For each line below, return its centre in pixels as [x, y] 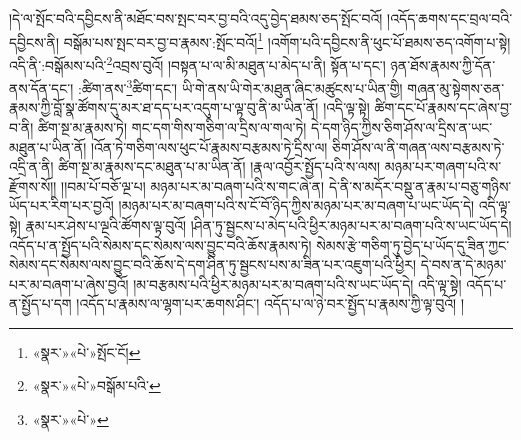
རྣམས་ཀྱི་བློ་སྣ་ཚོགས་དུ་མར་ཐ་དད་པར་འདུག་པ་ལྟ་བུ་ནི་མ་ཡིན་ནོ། [164, 107]
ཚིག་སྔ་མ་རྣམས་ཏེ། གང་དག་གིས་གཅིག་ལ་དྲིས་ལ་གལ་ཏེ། [172, 126]
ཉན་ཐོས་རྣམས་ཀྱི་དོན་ [443, 64]
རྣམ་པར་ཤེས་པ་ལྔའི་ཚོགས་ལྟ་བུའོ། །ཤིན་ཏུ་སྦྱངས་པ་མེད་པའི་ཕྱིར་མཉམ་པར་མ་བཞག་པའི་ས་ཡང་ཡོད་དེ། [268, 224]
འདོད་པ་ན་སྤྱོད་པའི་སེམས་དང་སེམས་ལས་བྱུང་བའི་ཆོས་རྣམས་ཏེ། [160, 244]
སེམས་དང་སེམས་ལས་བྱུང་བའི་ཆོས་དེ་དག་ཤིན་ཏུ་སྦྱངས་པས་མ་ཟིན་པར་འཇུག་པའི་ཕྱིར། [213, 264]
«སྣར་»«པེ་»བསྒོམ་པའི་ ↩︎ [96, 385]
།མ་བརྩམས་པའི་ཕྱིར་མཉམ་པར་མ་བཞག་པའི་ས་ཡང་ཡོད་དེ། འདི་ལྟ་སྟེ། [297, 283]
